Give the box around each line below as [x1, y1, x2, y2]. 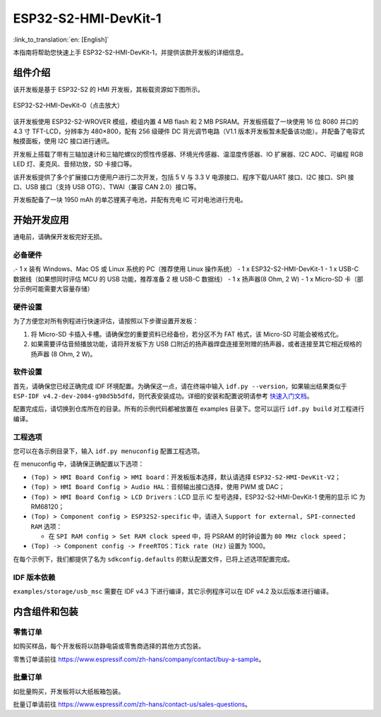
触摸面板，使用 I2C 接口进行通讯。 [13, 137, 114, 145]
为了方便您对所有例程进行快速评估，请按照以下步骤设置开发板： [13, 317, 199, 325]
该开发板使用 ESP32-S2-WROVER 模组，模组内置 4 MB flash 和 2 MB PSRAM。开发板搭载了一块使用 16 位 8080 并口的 [13, 117, 359, 126]
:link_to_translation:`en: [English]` [13, 35, 109, 44]
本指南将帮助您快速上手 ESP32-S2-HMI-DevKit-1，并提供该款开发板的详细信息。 [13, 48, 248, 56]
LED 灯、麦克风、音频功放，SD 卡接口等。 [13, 159, 136, 169]
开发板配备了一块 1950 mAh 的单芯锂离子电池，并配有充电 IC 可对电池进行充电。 [13, 195, 247, 204]
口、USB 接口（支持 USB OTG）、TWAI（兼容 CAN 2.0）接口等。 [13, 182, 200, 191]
